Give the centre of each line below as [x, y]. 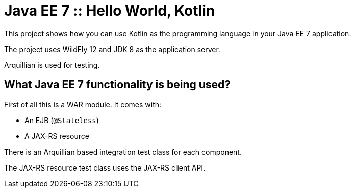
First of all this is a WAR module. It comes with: [83, 104]
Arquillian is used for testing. [52, 65]
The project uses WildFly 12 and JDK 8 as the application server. [112, 49]
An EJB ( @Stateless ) [62, 120]
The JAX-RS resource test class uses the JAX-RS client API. [105, 167]
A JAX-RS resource [57, 136]
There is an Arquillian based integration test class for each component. [123, 152]
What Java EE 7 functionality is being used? [118, 85]
